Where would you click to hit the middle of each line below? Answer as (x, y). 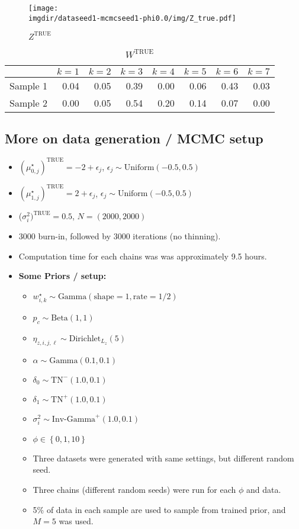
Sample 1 (29, 85)
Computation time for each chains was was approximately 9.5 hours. (143, 256)
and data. (263, 490)
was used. (76, 521)
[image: (44, 8)
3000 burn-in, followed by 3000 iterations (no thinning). (120, 236)
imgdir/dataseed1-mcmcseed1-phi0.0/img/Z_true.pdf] (132, 18)
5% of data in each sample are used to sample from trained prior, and (159, 509)
